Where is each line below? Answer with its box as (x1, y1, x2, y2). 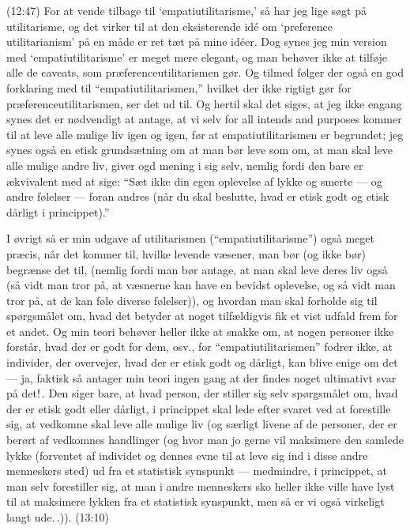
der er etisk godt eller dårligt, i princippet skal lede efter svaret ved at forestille (6, 400, 391, 416)
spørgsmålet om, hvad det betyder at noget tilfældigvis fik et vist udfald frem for (6, 307, 398, 324)
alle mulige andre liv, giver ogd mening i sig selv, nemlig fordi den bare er (6, 156, 363, 173)
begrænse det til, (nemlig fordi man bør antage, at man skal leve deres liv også (6, 261, 388, 277)
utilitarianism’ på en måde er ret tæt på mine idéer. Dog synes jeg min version (6, 33, 387, 50)
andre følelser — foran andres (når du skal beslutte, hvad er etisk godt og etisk (6, 188, 389, 205)
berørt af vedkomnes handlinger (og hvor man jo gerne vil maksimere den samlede (6, 431, 404, 448)
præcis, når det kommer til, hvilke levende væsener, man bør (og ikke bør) (6, 245, 366, 262)
